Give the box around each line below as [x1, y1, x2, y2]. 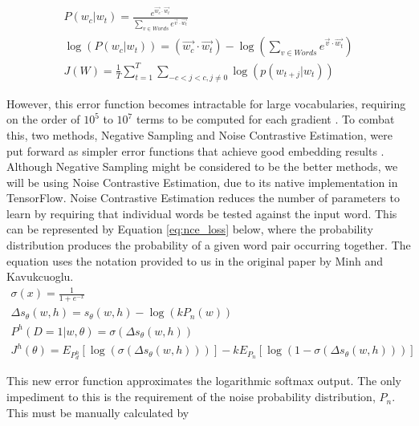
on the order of [6, 111, 80, 128]
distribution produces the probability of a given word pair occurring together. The [6, 237, 411, 254]
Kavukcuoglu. [6, 268, 74, 285]
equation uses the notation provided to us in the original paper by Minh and [6, 252, 384, 269]
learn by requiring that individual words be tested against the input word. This [6, 205, 397, 221]
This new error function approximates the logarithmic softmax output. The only [6, 372, 402, 389]
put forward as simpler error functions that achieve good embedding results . [6, 142, 384, 159]
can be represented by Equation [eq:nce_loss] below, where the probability [6, 221, 373, 237]
